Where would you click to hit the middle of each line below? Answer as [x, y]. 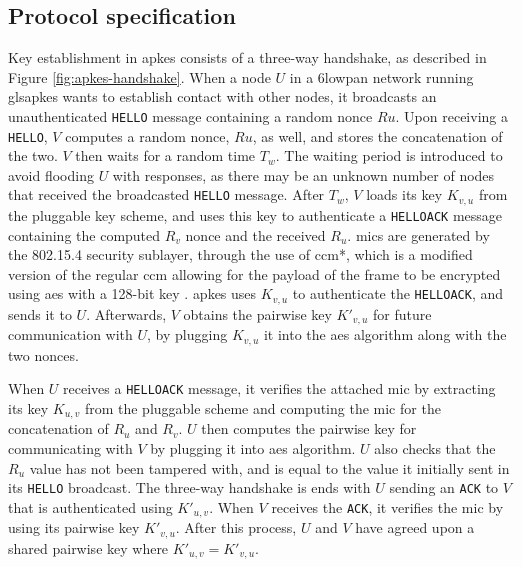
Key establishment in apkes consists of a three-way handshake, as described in [247, 57]
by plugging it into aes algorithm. [253, 448]
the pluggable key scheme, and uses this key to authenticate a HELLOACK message [255, 214]
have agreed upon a [415, 527]
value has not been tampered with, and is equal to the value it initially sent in [269, 467]
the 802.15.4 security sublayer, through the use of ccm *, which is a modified [240, 254]
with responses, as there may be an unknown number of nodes [303, 174]
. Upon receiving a [451, 115]
